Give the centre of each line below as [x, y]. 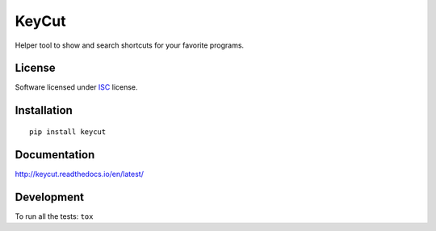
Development [50, 197]
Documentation [55, 155]
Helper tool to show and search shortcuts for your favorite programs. [130, 45]
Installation [44, 110]
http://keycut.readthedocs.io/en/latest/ [80, 174]
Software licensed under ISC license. [76, 87]
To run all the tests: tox [54, 216]
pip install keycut [68, 132]
